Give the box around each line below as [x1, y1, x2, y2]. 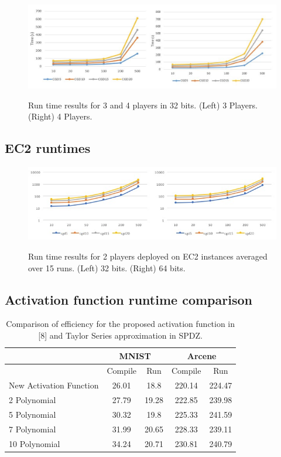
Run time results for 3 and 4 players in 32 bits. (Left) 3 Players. [28, 98, 258, 111]
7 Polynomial [9, 422, 56, 435]
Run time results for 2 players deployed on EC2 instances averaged [28, 250, 268, 262]
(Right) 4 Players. [28, 110, 92, 122]
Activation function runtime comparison [5, 290, 252, 308]
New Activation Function [9, 379, 99, 391]
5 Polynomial [9, 408, 56, 420]
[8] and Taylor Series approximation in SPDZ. [38, 329, 203, 342]
